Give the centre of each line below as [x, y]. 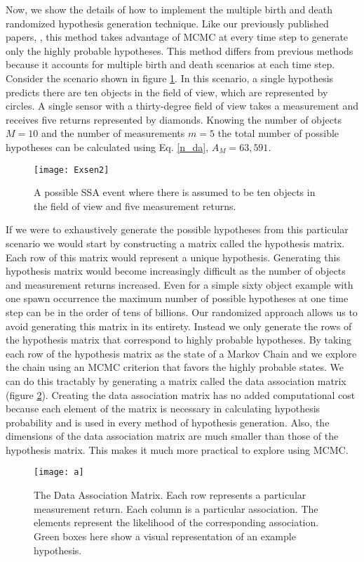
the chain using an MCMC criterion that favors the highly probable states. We [175, 367]
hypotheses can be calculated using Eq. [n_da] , [107, 146]
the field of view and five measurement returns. [135, 205]
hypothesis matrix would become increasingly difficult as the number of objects [176, 271]
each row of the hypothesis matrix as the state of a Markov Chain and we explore [181, 353]
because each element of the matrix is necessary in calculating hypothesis [163, 409]
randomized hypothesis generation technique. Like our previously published [167, 23]
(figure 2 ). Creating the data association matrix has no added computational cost [181, 394]
